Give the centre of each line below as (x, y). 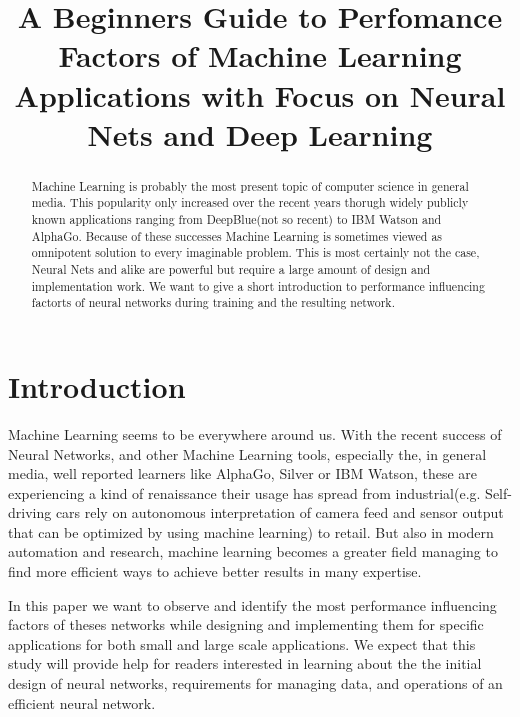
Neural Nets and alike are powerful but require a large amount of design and (231, 269)
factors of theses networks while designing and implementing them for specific (246, 624)
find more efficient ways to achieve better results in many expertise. (215, 571)
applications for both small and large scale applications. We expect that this (242, 643)
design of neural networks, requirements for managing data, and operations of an (255, 683)
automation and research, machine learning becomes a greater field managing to (253, 551)
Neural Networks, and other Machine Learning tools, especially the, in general (247, 453)
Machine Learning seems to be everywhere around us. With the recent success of (255, 433)
